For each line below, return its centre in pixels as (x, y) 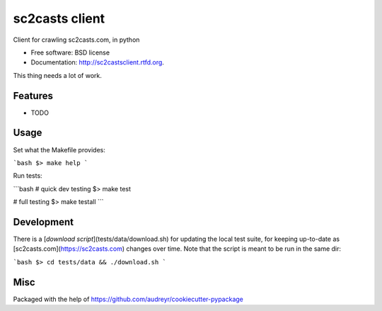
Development (44, 222)
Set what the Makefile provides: (59, 149)
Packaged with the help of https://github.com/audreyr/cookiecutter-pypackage (128, 299)
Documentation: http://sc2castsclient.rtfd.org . (97, 62)
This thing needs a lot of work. (57, 75)
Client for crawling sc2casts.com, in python (76, 40)
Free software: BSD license (70, 52)
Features (33, 96)
